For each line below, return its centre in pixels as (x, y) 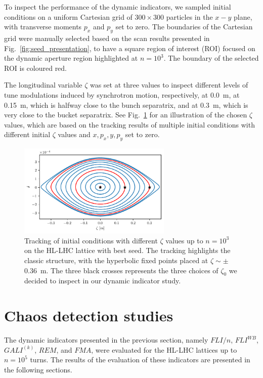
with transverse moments (43, 27)
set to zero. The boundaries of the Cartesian (184, 27)
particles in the (189, 16)
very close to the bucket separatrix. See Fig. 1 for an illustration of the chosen (126, 115)
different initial (27, 134)
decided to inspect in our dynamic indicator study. (103, 281)
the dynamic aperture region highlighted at (71, 58)
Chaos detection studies (89, 316)
